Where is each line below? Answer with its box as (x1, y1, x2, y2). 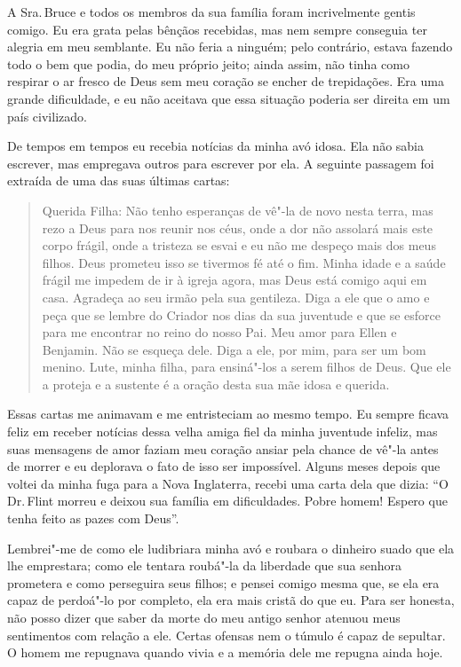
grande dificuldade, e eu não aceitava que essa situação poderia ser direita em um (7, 89, 450, 107)
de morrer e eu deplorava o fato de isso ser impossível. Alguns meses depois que (7, 457, 441, 475)
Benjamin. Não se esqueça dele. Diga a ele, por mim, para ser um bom (42, 340, 426, 358)
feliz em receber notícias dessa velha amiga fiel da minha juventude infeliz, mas (7, 422, 438, 441)
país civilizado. (7, 106, 87, 125)
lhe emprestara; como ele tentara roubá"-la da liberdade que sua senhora (7, 556, 401, 575)
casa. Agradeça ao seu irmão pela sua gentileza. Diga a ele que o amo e (42, 287, 430, 306)
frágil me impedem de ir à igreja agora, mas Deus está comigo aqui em (42, 271, 427, 289)
